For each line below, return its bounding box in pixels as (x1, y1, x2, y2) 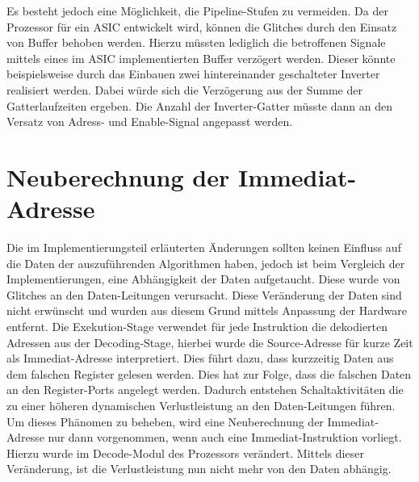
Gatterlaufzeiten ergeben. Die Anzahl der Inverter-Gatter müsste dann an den (6, 97, 392, 114)
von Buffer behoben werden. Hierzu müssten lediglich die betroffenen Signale (6, 34, 386, 51)
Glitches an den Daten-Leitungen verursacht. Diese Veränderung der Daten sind (6, 286, 402, 303)
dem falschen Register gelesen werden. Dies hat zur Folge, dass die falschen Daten (6, 365, 412, 382)
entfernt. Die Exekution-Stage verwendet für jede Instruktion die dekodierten (6, 318, 388, 335)
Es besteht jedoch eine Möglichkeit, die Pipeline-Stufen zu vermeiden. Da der (6, 2, 388, 19)
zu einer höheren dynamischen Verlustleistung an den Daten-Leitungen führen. (6, 397, 396, 413)
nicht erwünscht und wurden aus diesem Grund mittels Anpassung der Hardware (6, 302, 407, 319)
